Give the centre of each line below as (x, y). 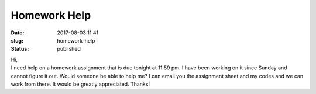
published (69, 49)
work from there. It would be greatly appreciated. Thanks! (80, 84)
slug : (17, 40)
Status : (20, 49)
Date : (18, 33)
